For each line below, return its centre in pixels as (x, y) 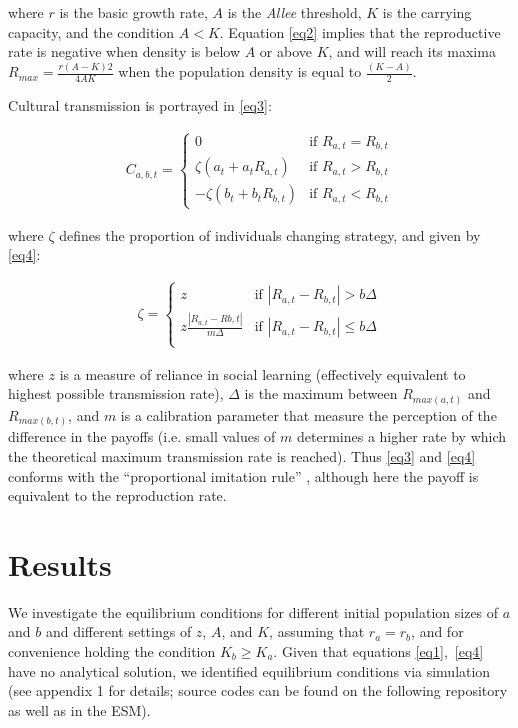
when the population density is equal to (240, 71)
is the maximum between (321, 393)
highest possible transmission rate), (116, 393)
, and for (437, 631)
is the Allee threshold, (294, 12)
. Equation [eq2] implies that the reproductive (360, 31)
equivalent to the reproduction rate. (117, 495)
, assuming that (317, 631)
